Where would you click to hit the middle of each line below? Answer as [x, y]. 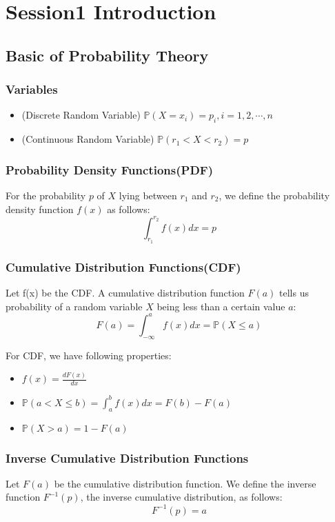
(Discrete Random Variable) [81, 115]
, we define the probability [274, 195]
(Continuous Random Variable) [88, 139]
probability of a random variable [74, 306]
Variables [32, 89]
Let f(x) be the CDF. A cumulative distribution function [125, 293]
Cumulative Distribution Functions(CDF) [123, 267]
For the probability [46, 195]
